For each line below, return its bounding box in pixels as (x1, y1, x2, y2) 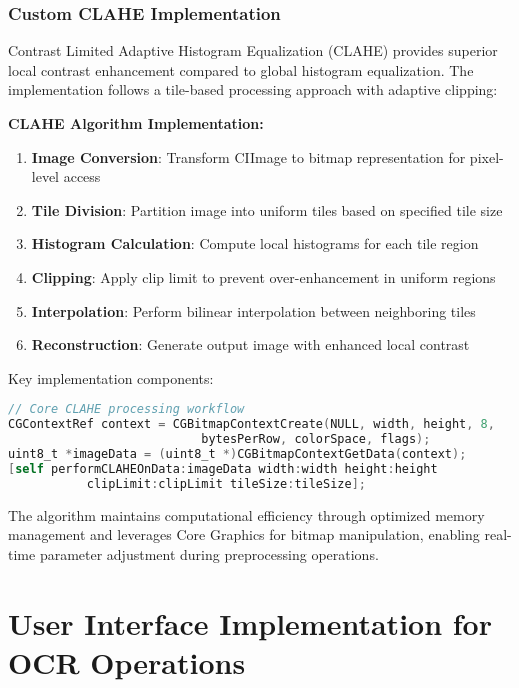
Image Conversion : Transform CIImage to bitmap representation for (31, 146, 466, 167)
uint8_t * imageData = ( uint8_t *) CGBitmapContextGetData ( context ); (8, 446, 467, 461)
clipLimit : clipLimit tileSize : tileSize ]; (86, 476, 366, 491)
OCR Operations (8, 641, 246, 682)
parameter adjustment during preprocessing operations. (39, 543, 379, 564)
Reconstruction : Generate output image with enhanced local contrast (31, 334, 470, 355)
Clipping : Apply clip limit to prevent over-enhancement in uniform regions (31, 266, 496, 287)
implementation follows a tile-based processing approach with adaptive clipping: (8, 79, 498, 100)
